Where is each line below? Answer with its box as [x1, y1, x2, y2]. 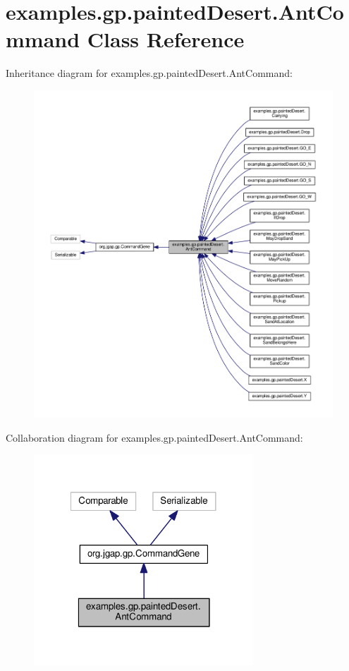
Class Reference [87, 25, 245, 54]
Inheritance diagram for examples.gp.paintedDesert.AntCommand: [6, 66, 293, 80]
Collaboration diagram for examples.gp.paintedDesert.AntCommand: [6, 430, 303, 445]
